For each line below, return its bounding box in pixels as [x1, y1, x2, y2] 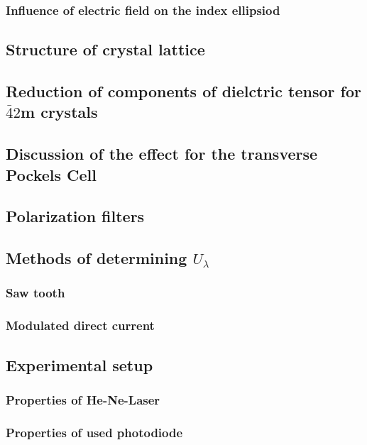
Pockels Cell [6, 163, 97, 185]
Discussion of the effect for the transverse [6, 143, 318, 165]
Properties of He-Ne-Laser [6, 390, 160, 408]
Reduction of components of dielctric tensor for [6, 80, 361, 102]
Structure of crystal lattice [6, 38, 205, 60]
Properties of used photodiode [6, 423, 183, 441]
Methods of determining [6, 247, 187, 269]
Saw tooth [6, 284, 65, 302]
